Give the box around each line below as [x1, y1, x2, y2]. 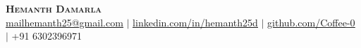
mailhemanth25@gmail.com [6, 15, 123, 29]
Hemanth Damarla [6, 1, 102, 15]
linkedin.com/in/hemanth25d [133, 15, 258, 29]
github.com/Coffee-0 [267, 15, 355, 29]
